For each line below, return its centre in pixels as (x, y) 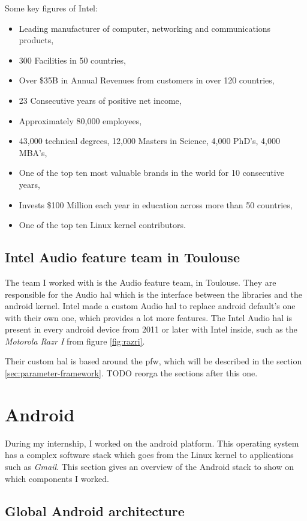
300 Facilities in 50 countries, (72, 60)
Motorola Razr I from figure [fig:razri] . (75, 341)
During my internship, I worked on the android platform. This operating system (152, 443)
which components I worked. (57, 478)
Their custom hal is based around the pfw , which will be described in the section (153, 361)
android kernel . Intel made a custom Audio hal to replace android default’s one (150, 306)
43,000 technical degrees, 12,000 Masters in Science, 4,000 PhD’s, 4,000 (149, 141)
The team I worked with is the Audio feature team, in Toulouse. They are (141, 282)
